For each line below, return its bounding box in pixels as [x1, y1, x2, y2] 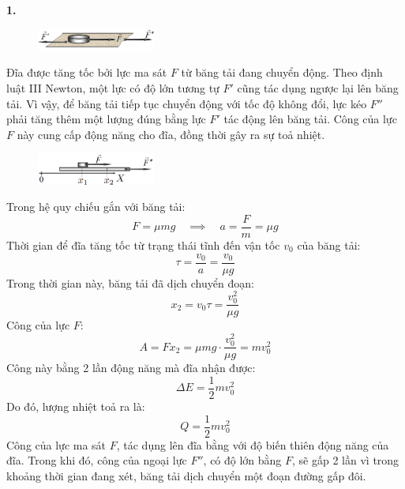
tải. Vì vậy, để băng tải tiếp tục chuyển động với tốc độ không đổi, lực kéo [6, 95, 367, 111]
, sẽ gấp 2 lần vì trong [292, 452, 399, 468]
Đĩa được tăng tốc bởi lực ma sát [6, 64, 167, 81]
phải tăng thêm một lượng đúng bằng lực [6, 111, 206, 127]
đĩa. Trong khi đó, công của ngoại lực [6, 452, 187, 468]
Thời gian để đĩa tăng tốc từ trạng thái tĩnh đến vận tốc [6, 236, 280, 253]
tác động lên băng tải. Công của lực [223, 111, 397, 127]
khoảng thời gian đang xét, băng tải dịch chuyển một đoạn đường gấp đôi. [6, 467, 366, 483]
